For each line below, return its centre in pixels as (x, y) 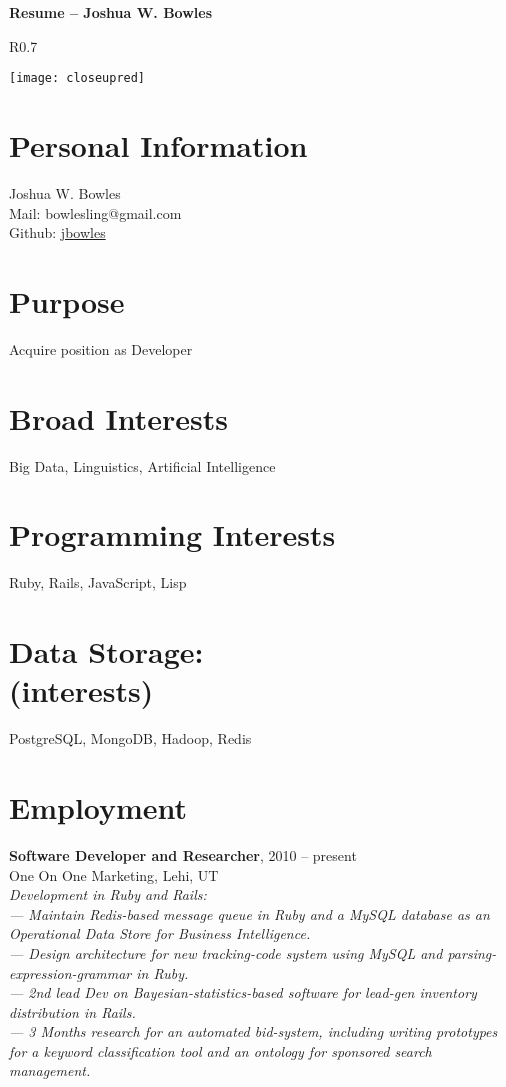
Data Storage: (106, 651)
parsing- (472, 952)
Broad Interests (118, 417)
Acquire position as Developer (101, 348)
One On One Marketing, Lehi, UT (114, 874)
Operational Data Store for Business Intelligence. (160, 933)
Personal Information (158, 145)
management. (50, 1070)
